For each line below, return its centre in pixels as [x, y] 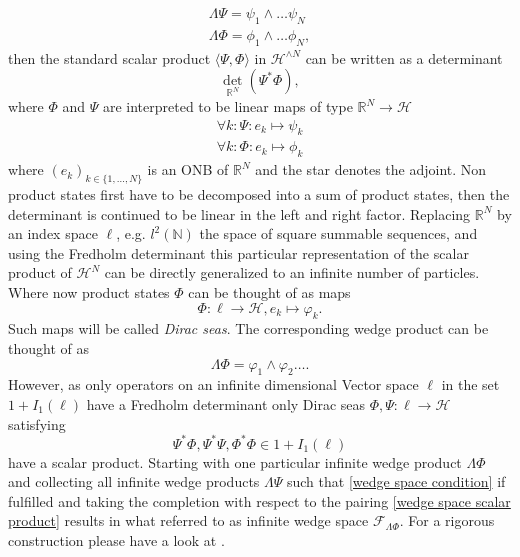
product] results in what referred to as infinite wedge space [188, 520]
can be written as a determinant [404, 57]
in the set [470, 384]
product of [40, 272]
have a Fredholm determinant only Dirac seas [226, 404]
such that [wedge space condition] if [396, 481]
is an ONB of [188, 169]
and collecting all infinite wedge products [134, 481]
